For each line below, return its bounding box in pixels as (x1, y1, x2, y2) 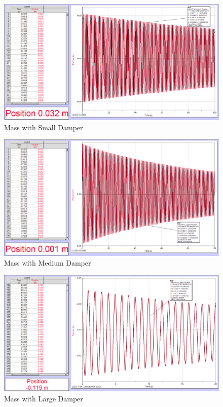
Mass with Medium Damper (4, 257, 91, 268)
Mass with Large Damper (4, 393, 83, 403)
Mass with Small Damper (4, 122, 83, 132)
